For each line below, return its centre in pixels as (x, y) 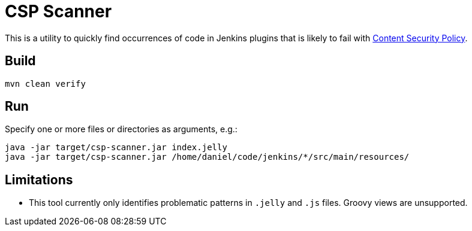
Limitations (39, 180)
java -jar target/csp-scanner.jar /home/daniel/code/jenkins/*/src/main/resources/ (207, 157)
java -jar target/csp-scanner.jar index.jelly (116, 148)
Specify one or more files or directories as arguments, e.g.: (121, 129)
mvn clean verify (45, 83)
